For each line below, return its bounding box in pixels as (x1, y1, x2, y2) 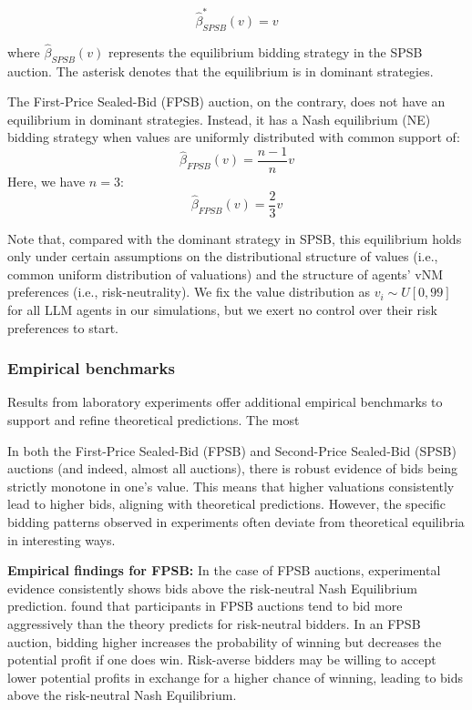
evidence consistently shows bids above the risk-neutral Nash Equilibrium (7, 578, 418, 597)
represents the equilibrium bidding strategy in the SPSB (108, 42, 423, 61)
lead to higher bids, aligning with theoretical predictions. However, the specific (7, 494, 446, 513)
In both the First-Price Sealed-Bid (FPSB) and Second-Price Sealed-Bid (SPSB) (7, 441, 457, 460)
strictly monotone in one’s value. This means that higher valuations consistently (7, 476, 455, 495)
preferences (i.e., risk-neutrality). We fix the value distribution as (7, 282, 370, 301)
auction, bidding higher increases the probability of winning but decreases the (7, 632, 442, 651)
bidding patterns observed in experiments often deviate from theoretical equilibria (7, 512, 465, 531)
